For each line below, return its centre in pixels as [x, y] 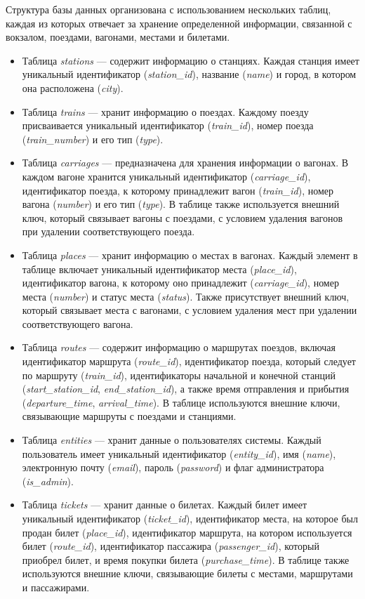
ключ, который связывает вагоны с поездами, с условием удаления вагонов [182, 217]
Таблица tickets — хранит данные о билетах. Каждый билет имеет [165, 505]
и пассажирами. [56, 587]
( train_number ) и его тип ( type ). [93, 139]
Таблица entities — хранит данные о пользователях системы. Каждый [172, 440]
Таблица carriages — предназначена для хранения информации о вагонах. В [185, 163]
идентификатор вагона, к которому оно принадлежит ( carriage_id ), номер [180, 283]
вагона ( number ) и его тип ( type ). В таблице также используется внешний [181, 204]
